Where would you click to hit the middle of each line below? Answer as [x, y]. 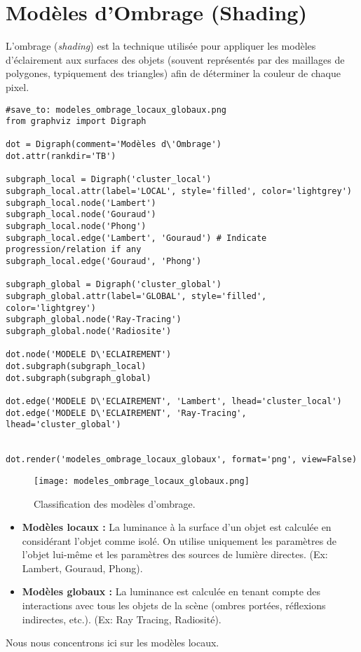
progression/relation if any [74, 250]
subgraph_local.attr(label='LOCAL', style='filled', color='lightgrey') [179, 192]
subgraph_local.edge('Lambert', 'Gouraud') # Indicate [136, 238]
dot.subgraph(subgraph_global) [79, 378]
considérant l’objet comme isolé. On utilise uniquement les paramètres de [179, 540]
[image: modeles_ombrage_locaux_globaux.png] [142, 481]
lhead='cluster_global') [63, 425]
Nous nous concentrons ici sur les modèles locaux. [113, 643]
